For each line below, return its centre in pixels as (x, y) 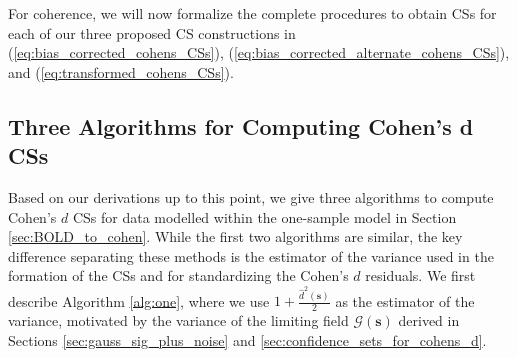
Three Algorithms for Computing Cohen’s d (241, 125)
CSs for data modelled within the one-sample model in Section (264, 216)
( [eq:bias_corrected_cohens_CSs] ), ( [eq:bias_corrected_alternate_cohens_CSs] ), (259, 52)
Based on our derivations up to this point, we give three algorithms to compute (251, 196)
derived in (429, 320)
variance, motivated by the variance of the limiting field (178, 320)
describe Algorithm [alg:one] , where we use (139, 300)
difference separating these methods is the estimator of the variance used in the (251, 255)
